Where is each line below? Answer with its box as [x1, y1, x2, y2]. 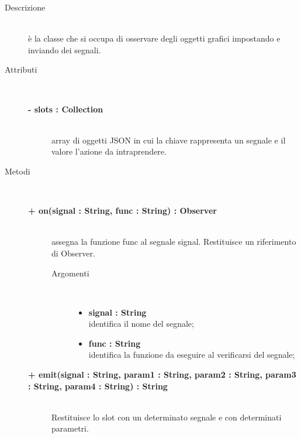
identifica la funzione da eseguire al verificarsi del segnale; [88, 348, 295, 361]
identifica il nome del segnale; [88, 317, 194, 330]
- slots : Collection [28, 102, 103, 115]
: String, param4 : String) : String [28, 379, 168, 392]
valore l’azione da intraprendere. [51, 145, 167, 158]
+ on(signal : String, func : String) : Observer [28, 204, 217, 217]
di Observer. [51, 247, 95, 259]
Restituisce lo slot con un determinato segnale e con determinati [51, 410, 282, 423]
